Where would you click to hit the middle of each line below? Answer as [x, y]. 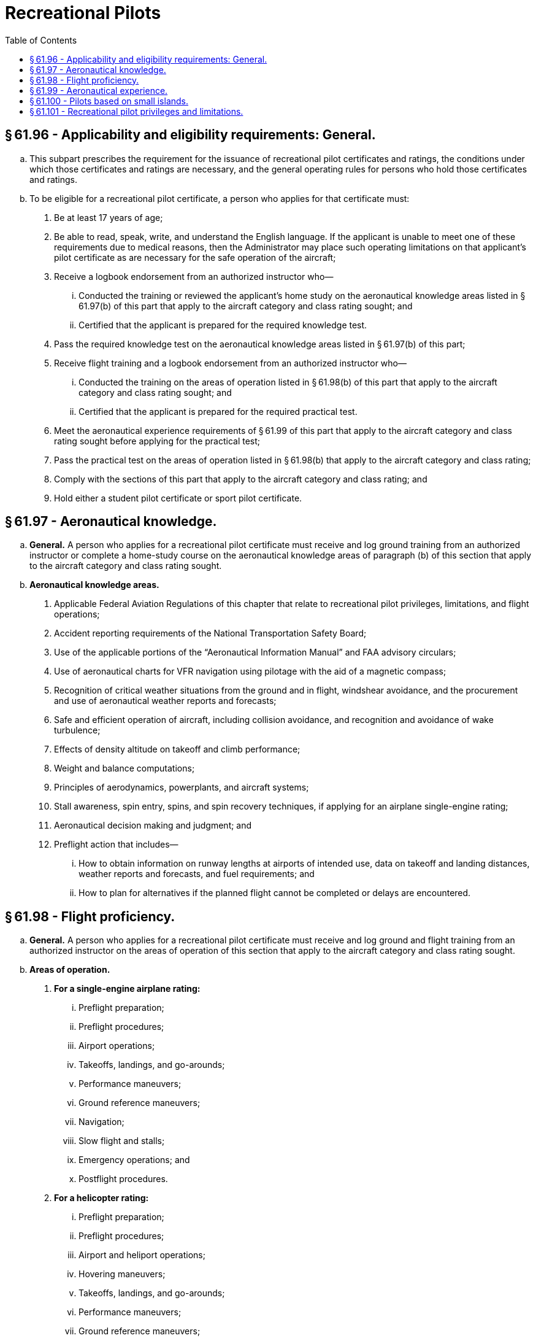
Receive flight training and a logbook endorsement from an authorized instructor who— [230, 363]
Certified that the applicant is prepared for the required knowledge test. [223, 325]
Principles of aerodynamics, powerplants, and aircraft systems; [182, 787]
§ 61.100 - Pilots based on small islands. [109, 101]
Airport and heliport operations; [142, 1255]
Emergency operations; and [134, 1160]
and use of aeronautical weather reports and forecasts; [165, 701]
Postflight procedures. [123, 1179]
